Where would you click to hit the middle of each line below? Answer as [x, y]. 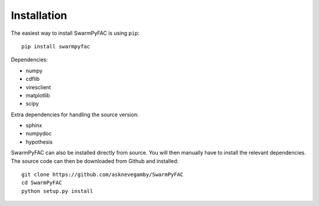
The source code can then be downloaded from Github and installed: [95, 161]
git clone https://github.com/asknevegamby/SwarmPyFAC [102, 175]
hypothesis [39, 142]
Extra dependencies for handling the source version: [75, 115]
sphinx [34, 125]
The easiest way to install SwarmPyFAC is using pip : [75, 33]
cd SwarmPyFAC [42, 183]
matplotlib [38, 95]
